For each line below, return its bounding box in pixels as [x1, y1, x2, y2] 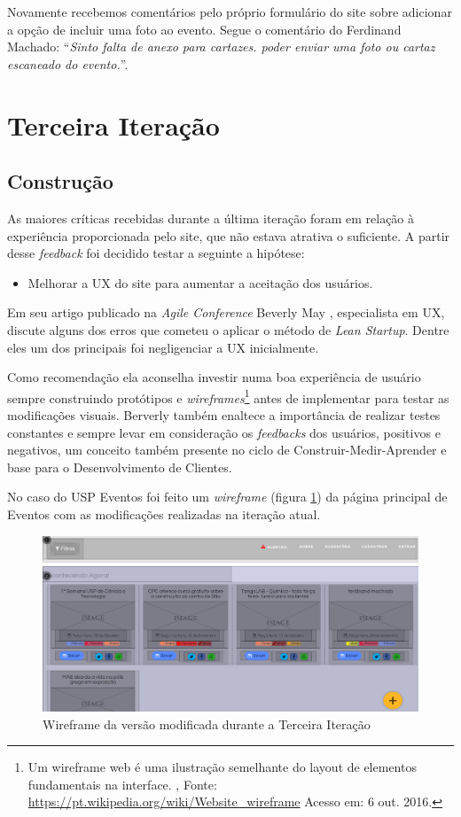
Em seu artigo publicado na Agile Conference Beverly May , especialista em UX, [7, 303, 445, 322]
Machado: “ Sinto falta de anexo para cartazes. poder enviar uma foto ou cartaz [7, 37, 435, 56]
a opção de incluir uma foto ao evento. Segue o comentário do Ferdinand [7, 19, 402, 38]
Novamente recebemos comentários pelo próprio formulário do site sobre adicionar [7, 3, 452, 20]
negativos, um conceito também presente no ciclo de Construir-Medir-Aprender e [7, 440, 447, 459]
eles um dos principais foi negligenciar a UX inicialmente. [7, 338, 319, 356]
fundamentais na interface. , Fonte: [27, 774, 217, 793]
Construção [7, 167, 113, 195]
